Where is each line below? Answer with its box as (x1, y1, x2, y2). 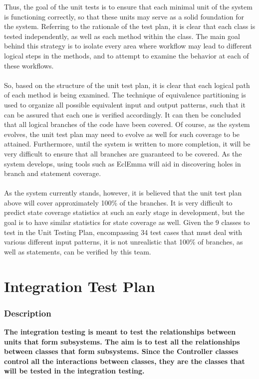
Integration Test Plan (4, 275, 155, 296)
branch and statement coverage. (4, 168, 101, 178)
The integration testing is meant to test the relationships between (4, 326, 236, 337)
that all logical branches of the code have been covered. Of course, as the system (4, 119, 250, 129)
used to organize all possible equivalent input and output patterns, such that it (4, 99, 246, 109)
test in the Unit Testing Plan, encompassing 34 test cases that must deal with (4, 226, 243, 237)
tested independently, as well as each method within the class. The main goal (4, 30, 240, 41)
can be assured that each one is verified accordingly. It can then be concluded (4, 109, 241, 119)
